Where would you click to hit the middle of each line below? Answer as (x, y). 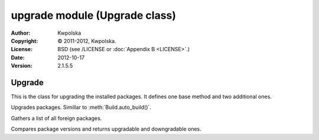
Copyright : (25, 41)
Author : (21, 33)
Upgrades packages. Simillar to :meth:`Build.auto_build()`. (81, 107)
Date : (18, 57)
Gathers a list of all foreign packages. (56, 118)
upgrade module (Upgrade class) (94, 15)
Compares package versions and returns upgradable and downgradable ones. (106, 129)
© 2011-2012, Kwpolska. (87, 41)
